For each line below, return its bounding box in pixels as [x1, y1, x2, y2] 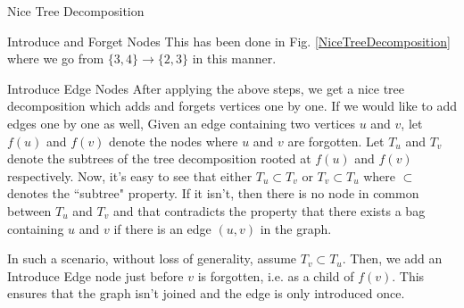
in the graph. [260, 219, 332, 237]
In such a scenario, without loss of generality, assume [7, 249, 297, 268]
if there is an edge [113, 219, 211, 237]
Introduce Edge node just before [7, 266, 184, 285]
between [7, 201, 52, 220]
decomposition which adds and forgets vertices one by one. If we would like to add [7, 96, 457, 115]
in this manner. [192, 49, 277, 68]
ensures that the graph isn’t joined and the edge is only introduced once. [7, 284, 405, 303]
